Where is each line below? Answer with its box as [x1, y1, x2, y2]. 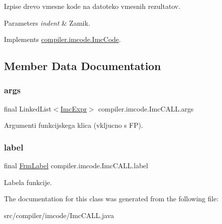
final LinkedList [4, 103, 52, 113]
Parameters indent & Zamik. [4, 17, 90, 28]
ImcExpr [60, 103, 87, 113]
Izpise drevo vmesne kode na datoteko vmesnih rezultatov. [4, 1, 181, 11]
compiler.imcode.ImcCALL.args [98, 103, 194, 113]
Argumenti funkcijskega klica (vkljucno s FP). [4, 120, 143, 130]
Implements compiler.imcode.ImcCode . [4, 34, 121, 44]
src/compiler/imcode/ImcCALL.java [4, 210, 114, 220]
